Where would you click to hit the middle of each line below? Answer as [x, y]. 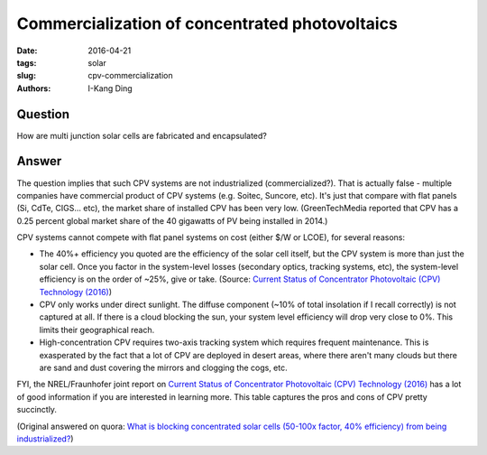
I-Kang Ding [110, 88]
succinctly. [37, 410]
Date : [27, 51]
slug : [26, 76]
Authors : [34, 88]
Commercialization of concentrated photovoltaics [207, 23]
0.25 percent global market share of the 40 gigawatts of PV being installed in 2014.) [172, 220]
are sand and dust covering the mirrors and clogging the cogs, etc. [163, 367]
